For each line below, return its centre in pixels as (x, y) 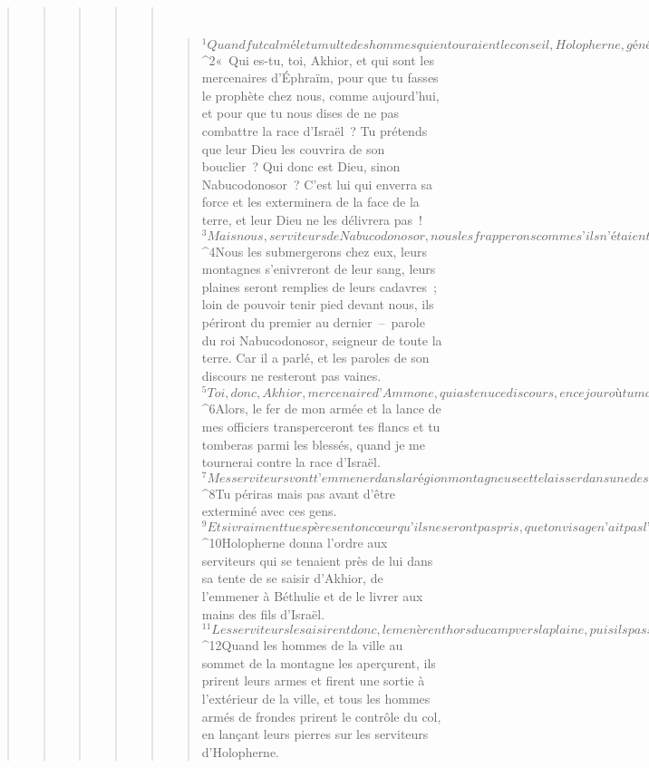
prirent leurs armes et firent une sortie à (313, 681)
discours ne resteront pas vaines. (291, 375)
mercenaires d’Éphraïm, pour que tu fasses (320, 78)
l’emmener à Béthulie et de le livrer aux (312, 595)
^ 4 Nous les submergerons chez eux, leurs (314, 251)
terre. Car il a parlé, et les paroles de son (315, 358)
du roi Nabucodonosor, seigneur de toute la (322, 340)
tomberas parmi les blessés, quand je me (313, 444)
